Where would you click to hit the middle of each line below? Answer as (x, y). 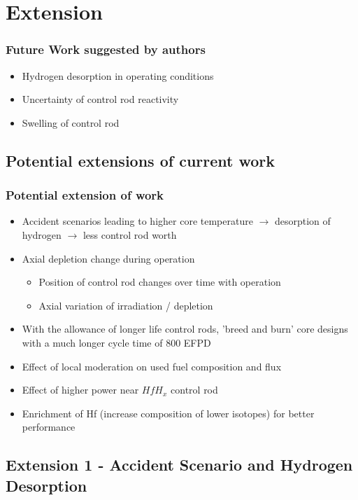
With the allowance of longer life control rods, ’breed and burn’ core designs (185, 329)
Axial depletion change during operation (108, 258)
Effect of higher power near (80, 390)
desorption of (302, 221)
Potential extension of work (85, 195)
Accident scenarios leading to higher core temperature (137, 221)
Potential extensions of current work (141, 160)
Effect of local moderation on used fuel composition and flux (152, 366)
